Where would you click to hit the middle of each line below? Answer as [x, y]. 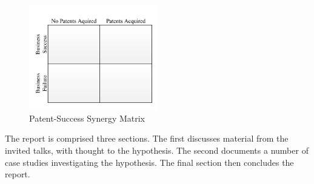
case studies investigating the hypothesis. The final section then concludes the [149, 162]
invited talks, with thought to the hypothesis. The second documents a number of [157, 150]
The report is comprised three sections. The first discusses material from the [147, 138]
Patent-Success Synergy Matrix [87, 118]
